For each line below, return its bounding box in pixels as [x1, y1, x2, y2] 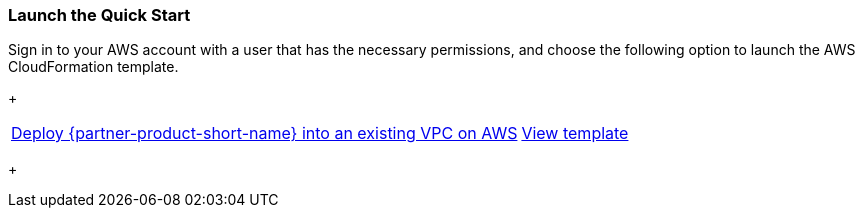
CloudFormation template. [8, 58, 179, 76]
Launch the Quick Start [8, 5, 191, 25]
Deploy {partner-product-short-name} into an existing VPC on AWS [11, 123, 518, 144]
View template [521, 123, 629, 144]
